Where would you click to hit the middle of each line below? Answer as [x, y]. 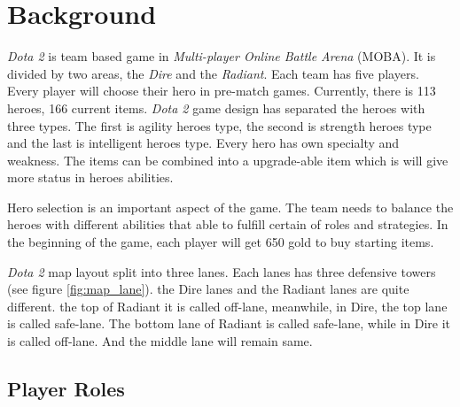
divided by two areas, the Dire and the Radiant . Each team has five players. [213, 73]
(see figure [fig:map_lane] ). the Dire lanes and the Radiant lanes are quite [208, 289]
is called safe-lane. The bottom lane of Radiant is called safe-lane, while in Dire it [229, 323]
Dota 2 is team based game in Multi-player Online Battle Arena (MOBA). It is [222, 56]
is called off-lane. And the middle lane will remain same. [160, 341]
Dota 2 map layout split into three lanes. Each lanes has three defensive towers [222, 271]
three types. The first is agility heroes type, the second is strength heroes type [219, 125]
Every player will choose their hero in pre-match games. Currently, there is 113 [222, 91]
